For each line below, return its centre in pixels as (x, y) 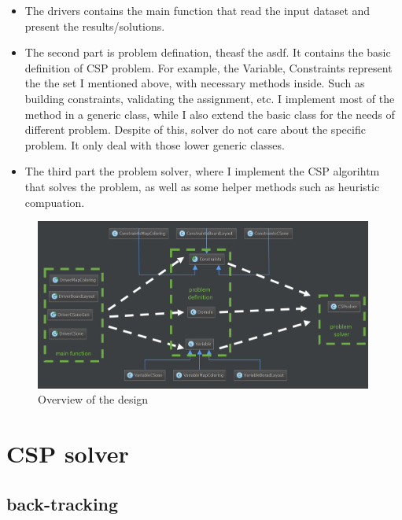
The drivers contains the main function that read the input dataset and (197, 10)
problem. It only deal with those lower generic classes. (155, 144)
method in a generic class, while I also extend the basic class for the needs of (210, 114)
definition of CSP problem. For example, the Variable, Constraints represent (208, 67)
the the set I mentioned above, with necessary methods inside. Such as (195, 83)
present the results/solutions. (95, 26)
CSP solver (68, 454)
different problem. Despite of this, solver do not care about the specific (195, 129)
